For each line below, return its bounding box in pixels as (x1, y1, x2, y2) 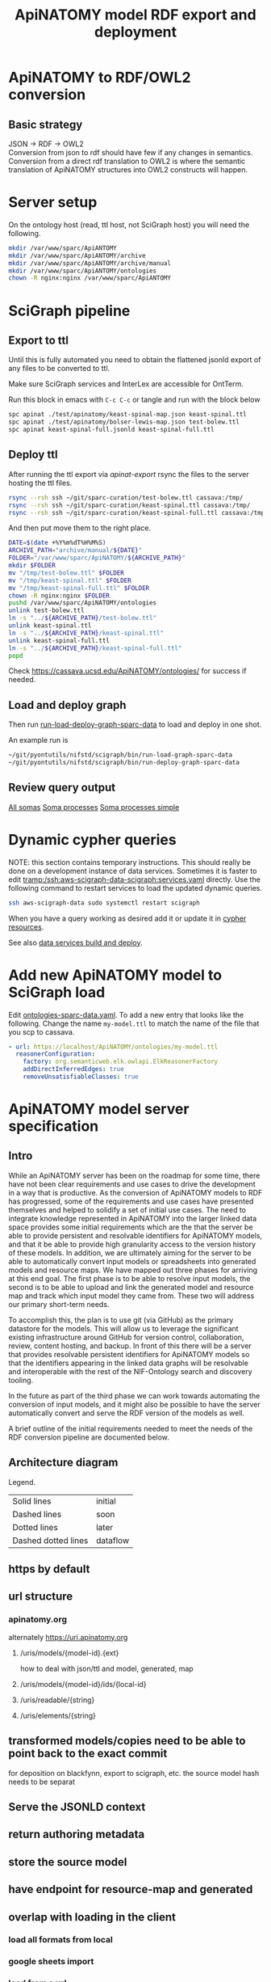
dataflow (95, 1534, 130, 1546)
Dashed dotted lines (12, 1534, 89, 1546)
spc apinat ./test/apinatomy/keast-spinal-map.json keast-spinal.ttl (8, 411, 248, 419)
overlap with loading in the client (8, 1910, 176, 1924)
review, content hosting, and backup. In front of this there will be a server (8, 1340, 252, 1351)
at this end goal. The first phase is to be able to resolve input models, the (8, 1273, 251, 1283)
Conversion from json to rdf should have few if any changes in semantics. (8, 148, 253, 157)
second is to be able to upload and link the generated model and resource (8, 1282, 254, 1292)
